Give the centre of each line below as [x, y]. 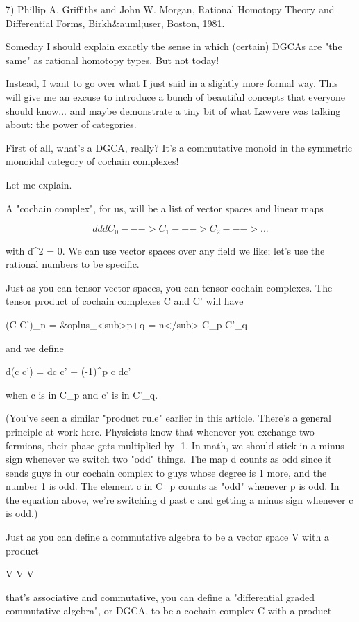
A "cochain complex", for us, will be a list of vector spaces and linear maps [165, 208]
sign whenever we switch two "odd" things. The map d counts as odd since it [169, 459]
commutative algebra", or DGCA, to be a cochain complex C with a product [169, 611]
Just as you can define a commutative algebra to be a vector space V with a [167, 537]
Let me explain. [39, 184]
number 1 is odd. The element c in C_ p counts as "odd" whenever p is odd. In [173, 486]
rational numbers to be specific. [73, 264]
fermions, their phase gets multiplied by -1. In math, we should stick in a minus [175, 445]
